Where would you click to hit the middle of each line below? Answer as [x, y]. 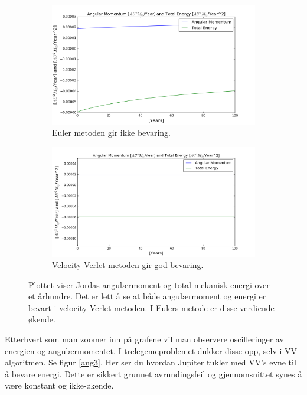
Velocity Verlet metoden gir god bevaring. [128, 265]
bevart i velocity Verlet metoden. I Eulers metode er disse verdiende [151, 307]
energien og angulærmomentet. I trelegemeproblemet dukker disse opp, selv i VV [151, 350]
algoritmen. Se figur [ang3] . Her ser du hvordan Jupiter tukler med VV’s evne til [151, 362]
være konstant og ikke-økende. [59, 385]
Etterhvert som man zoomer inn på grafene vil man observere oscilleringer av [144, 339]
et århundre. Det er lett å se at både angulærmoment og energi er [147, 296]
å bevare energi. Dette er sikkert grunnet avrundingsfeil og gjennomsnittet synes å [153, 373]
